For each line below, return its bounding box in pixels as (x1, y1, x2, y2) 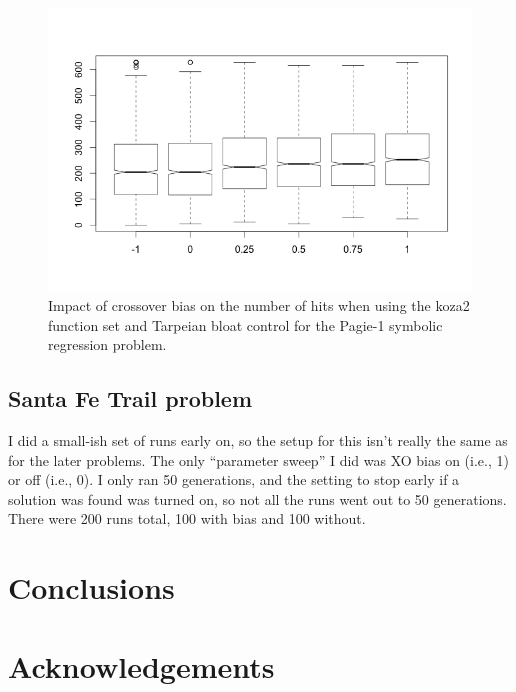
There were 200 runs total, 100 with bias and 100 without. (8, 508, 366, 529)
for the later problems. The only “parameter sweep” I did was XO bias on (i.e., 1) (8, 449, 509, 470)
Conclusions (8, 567, 175, 608)
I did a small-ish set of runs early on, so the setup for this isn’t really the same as (8, 430, 508, 451)
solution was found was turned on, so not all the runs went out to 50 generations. (8, 488, 507, 509)
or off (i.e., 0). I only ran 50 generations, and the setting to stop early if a (8, 469, 460, 490)
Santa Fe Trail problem (8, 383, 253, 414)
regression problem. (48, 334, 167, 355)
